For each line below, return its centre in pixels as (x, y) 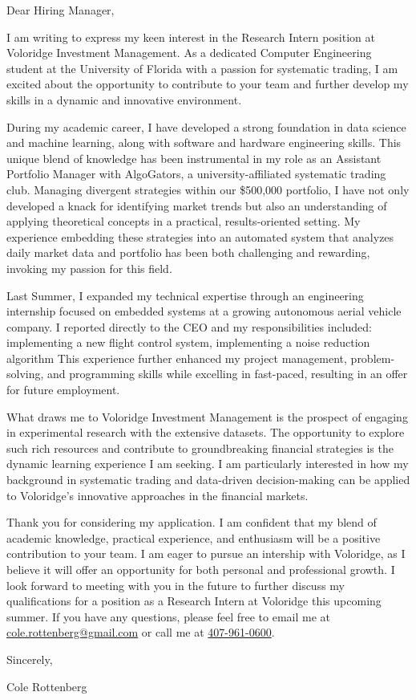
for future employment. (63, 390)
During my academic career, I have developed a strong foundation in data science (206, 126)
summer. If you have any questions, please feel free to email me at (168, 616)
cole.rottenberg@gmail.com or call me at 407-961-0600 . (141, 632)
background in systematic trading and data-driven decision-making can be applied (208, 480)
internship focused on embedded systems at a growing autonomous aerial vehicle (204, 311)
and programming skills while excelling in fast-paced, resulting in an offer (228, 374)
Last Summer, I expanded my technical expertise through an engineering (185, 295)
